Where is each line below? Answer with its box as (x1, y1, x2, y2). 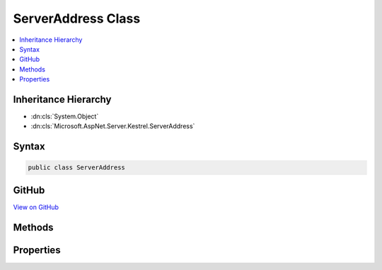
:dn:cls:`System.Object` (30, 112, 99, 120)
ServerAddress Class (13, 11, 141, 26)
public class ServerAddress (28, 164, 125, 171)
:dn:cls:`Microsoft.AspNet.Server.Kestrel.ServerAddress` (30, 122, 195, 130)
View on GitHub (13, 203, 59, 211)
